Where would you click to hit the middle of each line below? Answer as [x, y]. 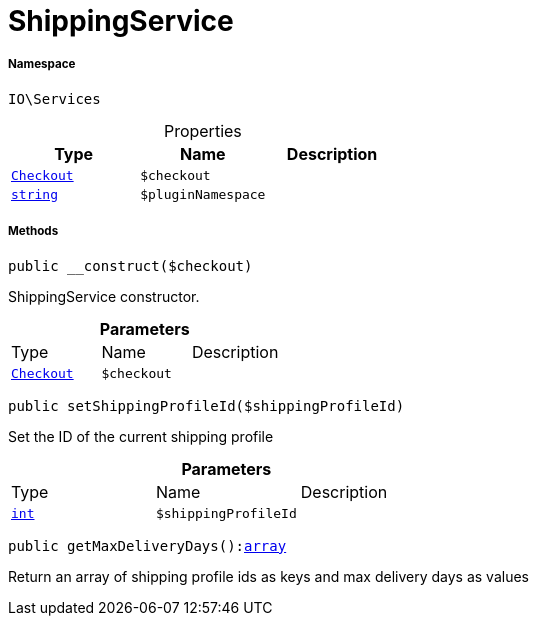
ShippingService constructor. [104, 296]
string [34, 194]
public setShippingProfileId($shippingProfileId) [206, 405]
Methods [33, 231]
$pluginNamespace [203, 194]
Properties [202, 130]
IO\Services [54, 98]
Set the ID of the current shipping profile [141, 436]
